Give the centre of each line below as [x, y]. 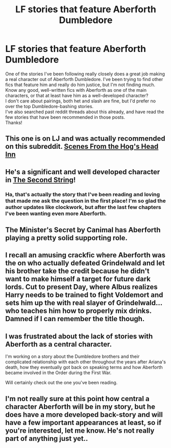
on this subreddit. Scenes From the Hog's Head [82, 147]
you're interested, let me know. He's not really [80, 430]
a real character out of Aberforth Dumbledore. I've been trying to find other [84, 79]
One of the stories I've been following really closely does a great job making [85, 74]
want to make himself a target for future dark [78, 279]
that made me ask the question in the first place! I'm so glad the [86, 201]
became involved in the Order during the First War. [58, 373]
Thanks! [14, 122]
